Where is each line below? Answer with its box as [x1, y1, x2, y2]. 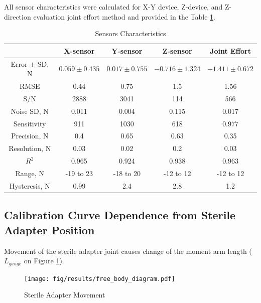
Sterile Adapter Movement [24, 289, 105, 300]
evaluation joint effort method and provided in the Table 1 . [33, 11, 215, 22]
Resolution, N [9, 143, 51, 154]
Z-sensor [162, 45, 192, 56]
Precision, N [11, 130, 49, 141]
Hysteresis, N [9, 180, 50, 191]
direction [4, 11, 31, 22]
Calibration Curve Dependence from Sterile [4, 207, 236, 223]
